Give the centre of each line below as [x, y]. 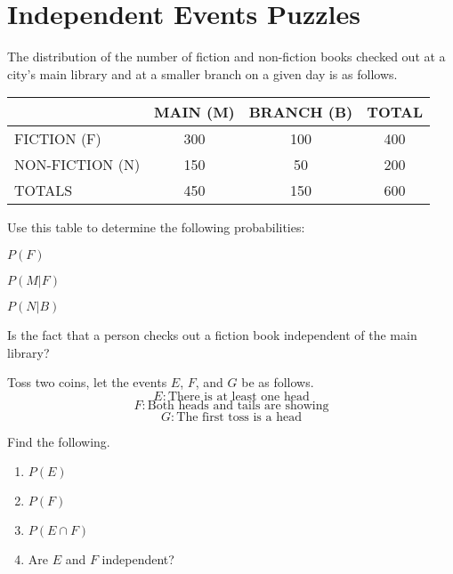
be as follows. [278, 382]
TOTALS [44, 190]
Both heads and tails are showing [238, 405]
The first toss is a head [239, 417]
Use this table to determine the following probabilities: [156, 227]
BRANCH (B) [301, 112]
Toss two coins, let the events [87, 382]
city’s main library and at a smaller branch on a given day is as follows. [202, 73]
